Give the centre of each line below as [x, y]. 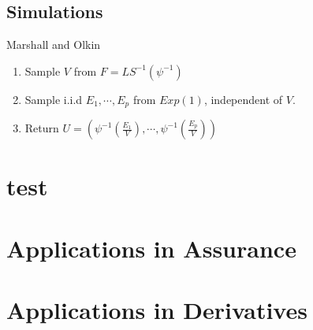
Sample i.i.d [54, 99]
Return [42, 128]
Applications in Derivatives [157, 310]
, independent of [243, 99]
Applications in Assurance [151, 248]
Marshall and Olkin [54, 44]
